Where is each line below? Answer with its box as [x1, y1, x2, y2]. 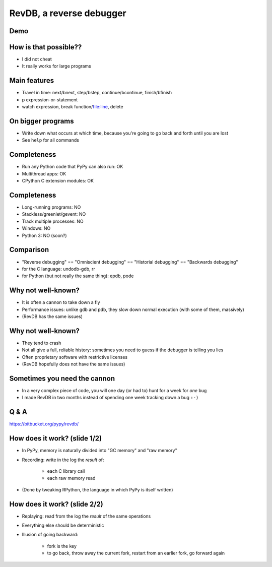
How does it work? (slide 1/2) [9, 434, 102, 443]
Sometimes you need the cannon [9, 374, 115, 383]
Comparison [9, 245, 49, 254]
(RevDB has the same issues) [22, 313, 83, 320]
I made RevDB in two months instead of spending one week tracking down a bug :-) [22, 395, 199, 401]
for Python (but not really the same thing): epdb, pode [22, 273, 134, 279]
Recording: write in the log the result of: [22, 457, 104, 463]
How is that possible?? [9, 43, 82, 51]
